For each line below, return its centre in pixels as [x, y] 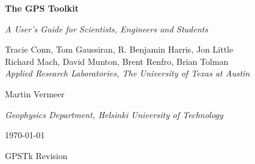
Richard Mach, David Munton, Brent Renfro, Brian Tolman [117, 61]
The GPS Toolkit [42, 8]
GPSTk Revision [36, 155]
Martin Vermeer [35, 93]
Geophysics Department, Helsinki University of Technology [114, 114]
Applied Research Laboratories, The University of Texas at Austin [127, 73]
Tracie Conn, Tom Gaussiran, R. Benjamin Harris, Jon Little [119, 49]
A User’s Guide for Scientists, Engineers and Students [106, 28]
